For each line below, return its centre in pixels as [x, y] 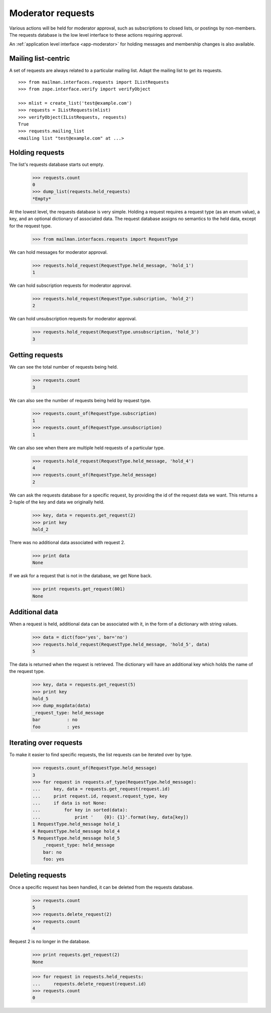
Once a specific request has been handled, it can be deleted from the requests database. [102, 887]
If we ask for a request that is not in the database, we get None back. [81, 576]
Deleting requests [38, 875]
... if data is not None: [70, 803]
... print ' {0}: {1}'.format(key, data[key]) [110, 817]
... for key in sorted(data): [80, 810]
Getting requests [36, 355]
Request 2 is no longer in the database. [50, 942]
